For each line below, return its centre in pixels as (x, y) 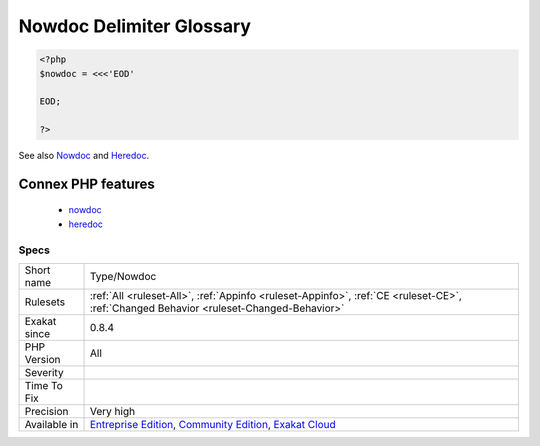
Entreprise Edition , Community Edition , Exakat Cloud (212, 425)
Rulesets (44, 302)
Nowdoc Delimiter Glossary (135, 26)
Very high (112, 412)
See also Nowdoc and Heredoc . (84, 156)
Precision (46, 412)
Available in (51, 425)
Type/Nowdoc (123, 277)
